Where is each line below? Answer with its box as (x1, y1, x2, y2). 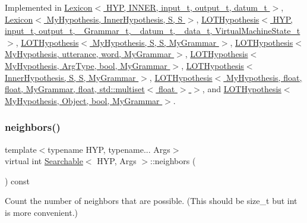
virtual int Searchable (5, 155, 83, 167)
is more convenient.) (5, 206, 78, 218)
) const (5, 174, 30, 187)
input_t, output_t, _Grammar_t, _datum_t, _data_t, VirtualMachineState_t (5, 24, 300, 37)
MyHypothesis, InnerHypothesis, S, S (46, 12, 183, 25)
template (5, 143, 37, 155)
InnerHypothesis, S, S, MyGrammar (5, 71, 136, 83)
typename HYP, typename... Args (48, 143, 170, 155)
